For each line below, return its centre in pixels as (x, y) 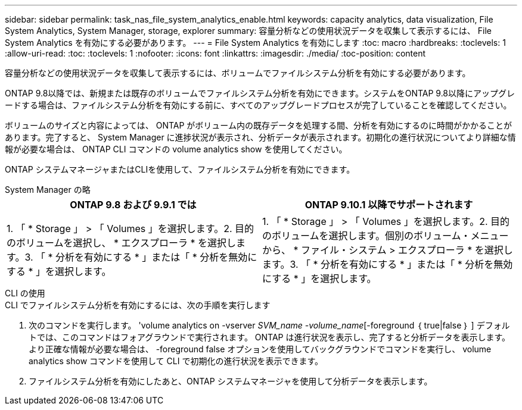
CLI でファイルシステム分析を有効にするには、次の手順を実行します (138, 305)
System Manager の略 (48, 190)
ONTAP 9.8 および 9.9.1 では (133, 205)
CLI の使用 (25, 293)
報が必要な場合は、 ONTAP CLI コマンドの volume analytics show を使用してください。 (176, 149)
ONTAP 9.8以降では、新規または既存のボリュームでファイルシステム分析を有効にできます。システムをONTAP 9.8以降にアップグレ (260, 93)
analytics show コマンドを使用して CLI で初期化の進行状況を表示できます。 (176, 361)
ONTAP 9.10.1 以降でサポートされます (389, 205)
